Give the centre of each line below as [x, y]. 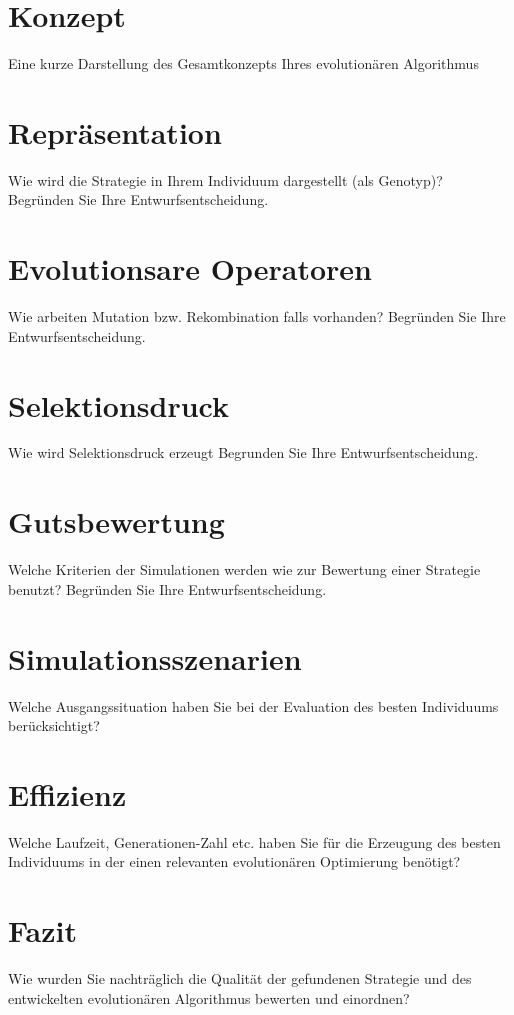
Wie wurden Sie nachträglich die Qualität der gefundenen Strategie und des [240, 978]
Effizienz [67, 793]
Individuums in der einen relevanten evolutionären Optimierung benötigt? [234, 861]
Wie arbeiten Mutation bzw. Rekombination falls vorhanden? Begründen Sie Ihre [257, 316]
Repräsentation [115, 131]
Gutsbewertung [116, 521]
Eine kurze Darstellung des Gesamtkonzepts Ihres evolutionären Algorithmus [243, 63]
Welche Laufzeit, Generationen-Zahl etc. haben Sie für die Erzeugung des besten [254, 841]
